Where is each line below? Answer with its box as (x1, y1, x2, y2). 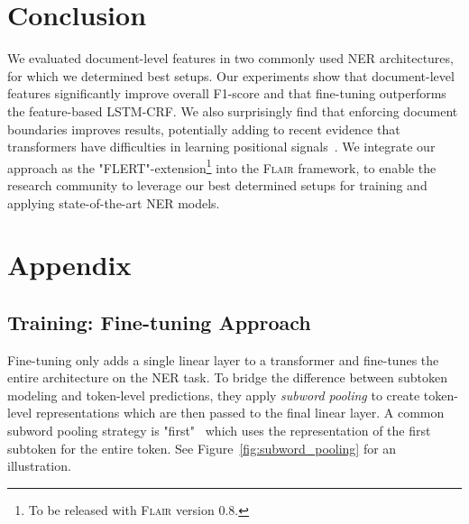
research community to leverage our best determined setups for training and (7, 175, 428, 194)
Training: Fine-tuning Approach (7, 308, 311, 336)
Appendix (7, 246, 132, 283)
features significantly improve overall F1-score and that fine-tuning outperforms (7, 84, 446, 103)
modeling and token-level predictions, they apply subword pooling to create (7, 385, 420, 404)
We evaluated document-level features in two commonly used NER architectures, (7, 49, 454, 68)
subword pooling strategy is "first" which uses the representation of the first (7, 421, 431, 440)
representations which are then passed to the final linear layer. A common (35, 403, 445, 422)
